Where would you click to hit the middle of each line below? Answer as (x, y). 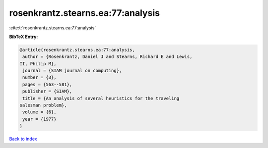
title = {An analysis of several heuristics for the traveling (101, 98)
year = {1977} (39, 119)
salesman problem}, (43, 105)
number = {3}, (39, 77)
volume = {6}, (39, 112)
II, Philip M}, (38, 64)
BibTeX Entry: (24, 37)
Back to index (23, 139)
